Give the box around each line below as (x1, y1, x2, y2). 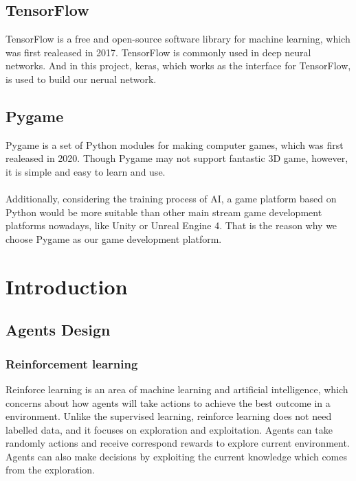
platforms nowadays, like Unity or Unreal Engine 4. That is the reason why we (5, 218, 337, 233)
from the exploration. (5, 462, 95, 477)
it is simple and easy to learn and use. (5, 164, 166, 178)
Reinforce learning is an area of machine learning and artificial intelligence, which (5, 382, 348, 396)
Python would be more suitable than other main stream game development (5, 204, 322, 219)
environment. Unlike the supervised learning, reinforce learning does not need (5, 409, 332, 423)
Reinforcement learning (5, 355, 138, 372)
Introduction (5, 272, 128, 300)
